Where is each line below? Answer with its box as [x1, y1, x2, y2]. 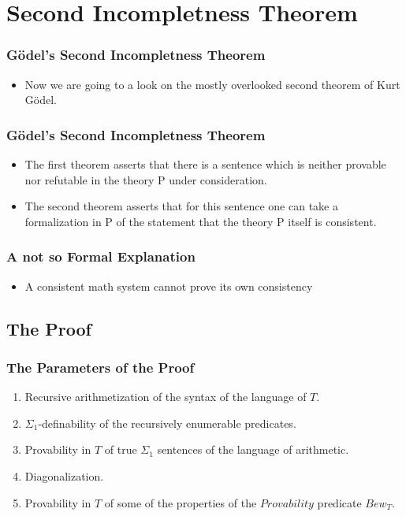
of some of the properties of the [104, 494, 257, 510]
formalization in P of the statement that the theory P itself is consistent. [24, 213, 377, 229]
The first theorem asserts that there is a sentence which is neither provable [24, 156, 386, 172]
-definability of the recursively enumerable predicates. [38, 414, 296, 431]
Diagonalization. [24, 467, 104, 484]
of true [104, 441, 137, 458]
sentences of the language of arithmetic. [157, 441, 349, 458]
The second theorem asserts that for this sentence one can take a [24, 198, 338, 214]
